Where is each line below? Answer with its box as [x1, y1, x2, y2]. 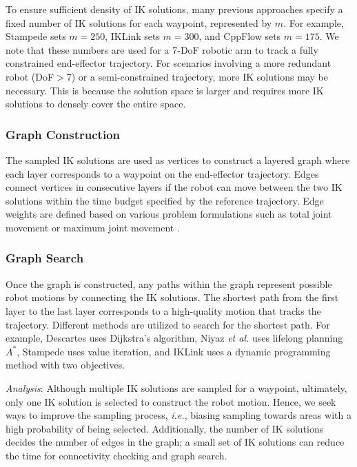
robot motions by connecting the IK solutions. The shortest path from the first [6, 290, 339, 304]
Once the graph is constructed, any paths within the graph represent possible [6, 276, 332, 291]
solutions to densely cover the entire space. [6, 96, 186, 111]
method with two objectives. [6, 357, 125, 372]
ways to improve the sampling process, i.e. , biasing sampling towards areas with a [6, 408, 351, 422]
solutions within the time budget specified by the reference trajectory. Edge [6, 193, 324, 207]
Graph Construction [6, 125, 121, 143]
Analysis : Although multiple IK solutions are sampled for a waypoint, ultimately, [6, 380, 347, 395]
